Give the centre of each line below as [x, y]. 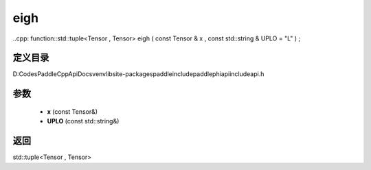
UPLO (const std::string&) [83, 121]
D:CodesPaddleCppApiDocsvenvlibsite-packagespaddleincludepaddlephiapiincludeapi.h [138, 74]
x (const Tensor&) [72, 111]
